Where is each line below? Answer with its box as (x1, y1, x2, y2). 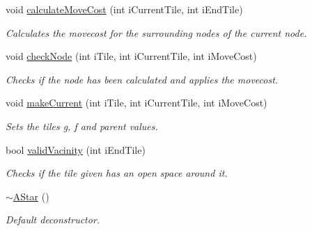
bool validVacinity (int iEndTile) (6, 142, 146, 157)
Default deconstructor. (6, 212, 100, 227)
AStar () (13, 189, 49, 203)
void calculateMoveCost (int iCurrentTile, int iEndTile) (6, 2, 243, 16)
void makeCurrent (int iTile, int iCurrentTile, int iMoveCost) (6, 95, 267, 110)
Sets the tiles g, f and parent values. (6, 118, 158, 133)
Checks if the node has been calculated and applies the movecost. (6, 72, 279, 86)
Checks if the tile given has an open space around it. (6, 166, 228, 180)
